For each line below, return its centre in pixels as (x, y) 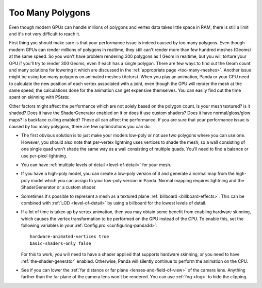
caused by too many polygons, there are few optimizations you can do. (80, 127)
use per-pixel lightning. (44, 156)
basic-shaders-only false (61, 243)
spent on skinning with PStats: (39, 97)
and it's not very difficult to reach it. (45, 34)
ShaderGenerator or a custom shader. (59, 187)
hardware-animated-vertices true (69, 237)
